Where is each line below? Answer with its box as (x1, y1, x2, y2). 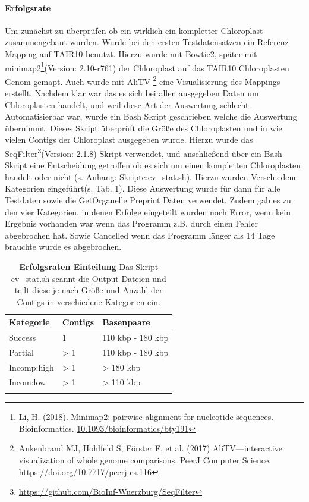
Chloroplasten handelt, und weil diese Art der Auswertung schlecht (5, 98, 249, 111)
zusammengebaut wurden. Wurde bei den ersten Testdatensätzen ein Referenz (5, 36, 289, 48)
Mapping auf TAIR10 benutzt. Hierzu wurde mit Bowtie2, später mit (5, 47, 257, 59)
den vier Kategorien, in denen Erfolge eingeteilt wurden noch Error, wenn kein (5, 205, 291, 218)
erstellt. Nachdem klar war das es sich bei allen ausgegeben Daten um (5, 87, 259, 99)
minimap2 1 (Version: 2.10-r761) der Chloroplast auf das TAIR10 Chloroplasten (5, 59, 289, 74)
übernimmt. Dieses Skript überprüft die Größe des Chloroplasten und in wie (5, 121, 282, 134)
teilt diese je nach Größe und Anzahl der (14, 284, 163, 296)
